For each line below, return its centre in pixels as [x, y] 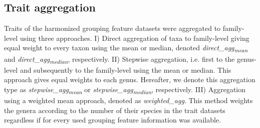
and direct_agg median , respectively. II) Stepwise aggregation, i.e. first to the [119, 59]
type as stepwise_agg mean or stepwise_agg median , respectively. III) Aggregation [125, 90]
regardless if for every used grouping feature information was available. [113, 120]
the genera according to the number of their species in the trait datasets [115, 110]
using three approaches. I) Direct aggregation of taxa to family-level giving [135, 38]
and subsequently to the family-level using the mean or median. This [125, 69]
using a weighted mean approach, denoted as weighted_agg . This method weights [128, 100]
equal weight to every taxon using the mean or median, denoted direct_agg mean [126, 48]
